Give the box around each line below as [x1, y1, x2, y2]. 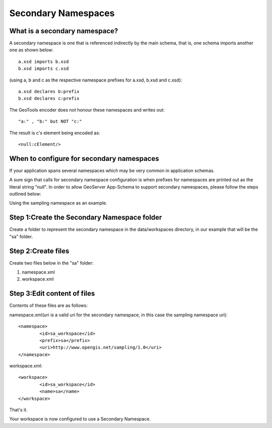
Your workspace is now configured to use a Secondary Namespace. [9, 416, 151, 422]
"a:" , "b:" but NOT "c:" [18, 119, 83, 124]
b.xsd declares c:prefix [18, 96, 80, 102]
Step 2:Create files [9, 246, 70, 255]
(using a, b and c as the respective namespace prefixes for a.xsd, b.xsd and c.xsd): [9, 77, 182, 83]
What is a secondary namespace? [9, 27, 118, 35]
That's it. [9, 407, 28, 413]
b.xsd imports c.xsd [18, 66, 69, 71]
